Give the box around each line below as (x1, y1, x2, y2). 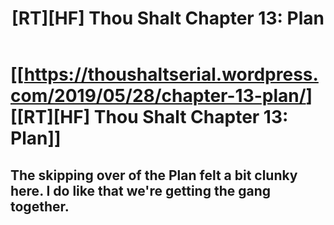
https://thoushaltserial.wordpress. (23, 63, 319, 86)
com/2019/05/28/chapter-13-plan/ (10, 85, 307, 107)
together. (10, 198, 70, 215)
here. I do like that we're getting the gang (10, 182, 272, 199)
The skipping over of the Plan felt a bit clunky (10, 167, 298, 184)
